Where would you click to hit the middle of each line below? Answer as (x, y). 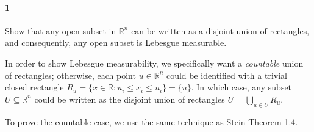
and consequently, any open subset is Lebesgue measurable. (116, 42)
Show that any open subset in (61, 30)
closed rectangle (34, 87)
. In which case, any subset (241, 87)
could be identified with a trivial (227, 75)
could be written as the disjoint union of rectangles (130, 99)
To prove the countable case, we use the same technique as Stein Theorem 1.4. (152, 121)
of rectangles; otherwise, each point (70, 75)
